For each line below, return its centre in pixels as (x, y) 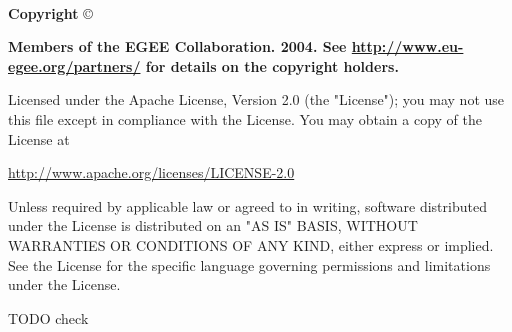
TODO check (48, 317)
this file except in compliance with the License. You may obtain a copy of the (245, 118)
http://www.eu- (407, 46)
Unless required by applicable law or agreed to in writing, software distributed (247, 205)
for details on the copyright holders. (272, 65)
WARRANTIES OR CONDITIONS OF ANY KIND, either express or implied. (251, 244)
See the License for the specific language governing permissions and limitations (249, 264)
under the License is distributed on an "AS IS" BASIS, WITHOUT (213, 225)
